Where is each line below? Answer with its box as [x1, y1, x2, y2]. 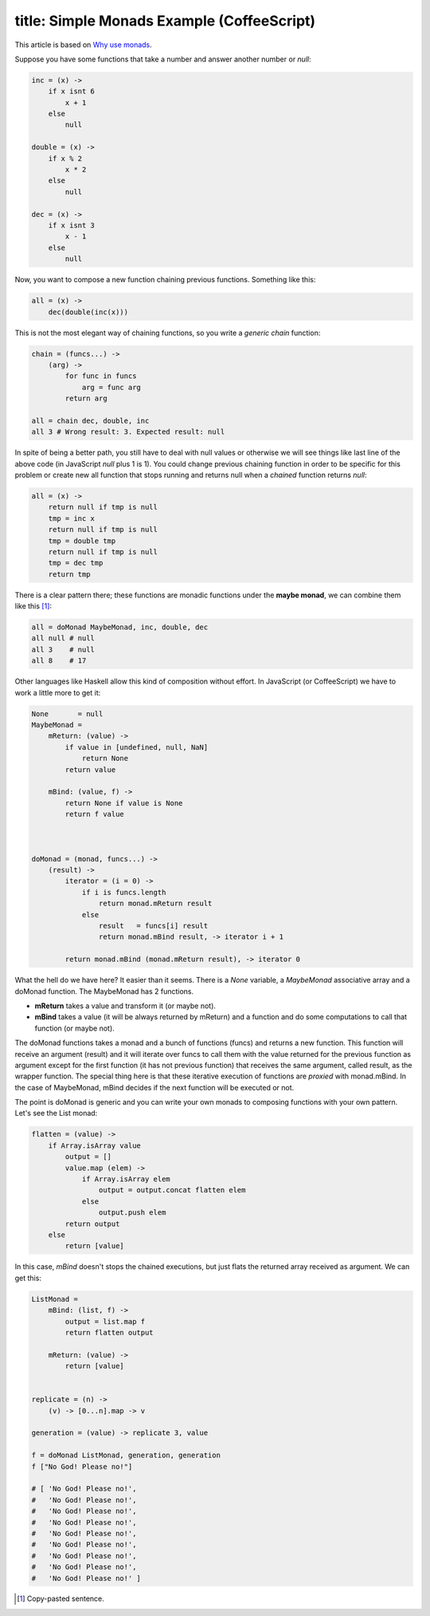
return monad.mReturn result [98, 899, 213, 909]
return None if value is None [64, 798, 183, 807]
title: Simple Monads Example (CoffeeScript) [14, 12, 316, 30]
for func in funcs [64, 372, 137, 380]
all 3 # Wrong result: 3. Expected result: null [31, 428, 225, 436]
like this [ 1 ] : [14, 601, 52, 611]
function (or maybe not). [34, 1023, 115, 1033]
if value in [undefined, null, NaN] [64, 743, 209, 751]
